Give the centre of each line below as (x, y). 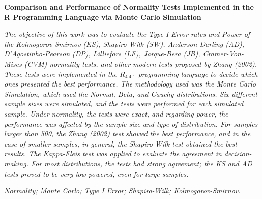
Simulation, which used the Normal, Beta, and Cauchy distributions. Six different (131, 93)
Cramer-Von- (223, 54)
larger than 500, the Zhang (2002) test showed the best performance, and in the (127, 134)
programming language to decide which (198, 74)
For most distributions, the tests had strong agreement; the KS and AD (141, 163)
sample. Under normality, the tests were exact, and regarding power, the (116, 113)
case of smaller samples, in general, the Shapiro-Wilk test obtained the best (121, 143)
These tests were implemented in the (61, 74)
